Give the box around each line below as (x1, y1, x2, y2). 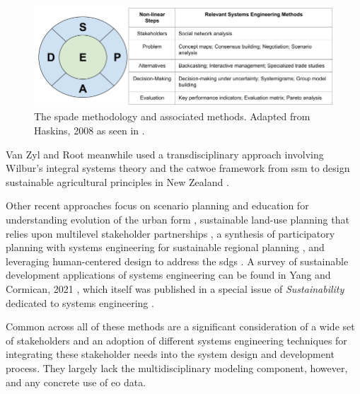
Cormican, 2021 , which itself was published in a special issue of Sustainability (6, 281, 344, 296)
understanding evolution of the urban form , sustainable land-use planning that (6, 212, 349, 226)
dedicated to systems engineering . (6, 295, 154, 310)
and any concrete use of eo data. (6, 374, 146, 389)
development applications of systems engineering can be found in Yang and (6, 267, 331, 282)
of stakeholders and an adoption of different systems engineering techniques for (6, 332, 347, 347)
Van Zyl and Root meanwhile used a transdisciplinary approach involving (6, 146, 324, 161)
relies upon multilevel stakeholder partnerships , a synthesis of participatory (6, 226, 335, 241)
